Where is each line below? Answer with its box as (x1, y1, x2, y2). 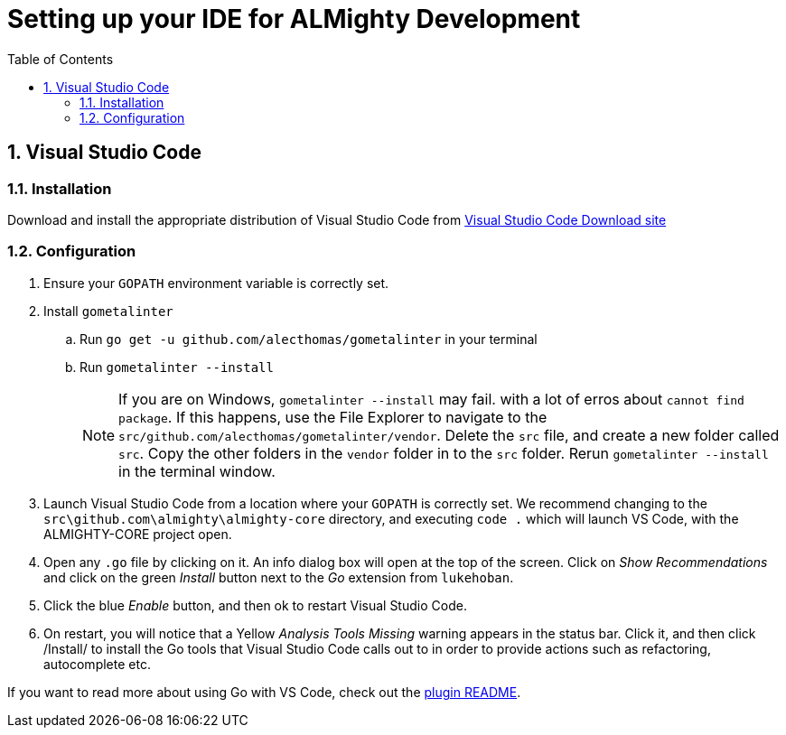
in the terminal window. (118, 461, 276, 480)
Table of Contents (7, 51, 114, 67)
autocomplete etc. (43, 656, 151, 672)
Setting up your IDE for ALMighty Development (7, 4, 581, 34)
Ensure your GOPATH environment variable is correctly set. (43, 274, 389, 291)
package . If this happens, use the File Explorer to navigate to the (118, 407, 547, 426)
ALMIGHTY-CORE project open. (43, 526, 232, 542)
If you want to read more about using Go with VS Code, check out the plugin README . (7, 684, 521, 700)
